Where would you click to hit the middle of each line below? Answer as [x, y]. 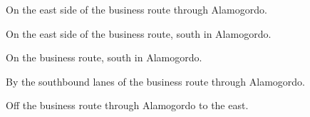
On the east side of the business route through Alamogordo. [136, 9]
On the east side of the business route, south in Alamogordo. [139, 33]
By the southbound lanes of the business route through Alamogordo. [155, 81]
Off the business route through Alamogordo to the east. [127, 105]
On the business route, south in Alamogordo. [104, 57]
